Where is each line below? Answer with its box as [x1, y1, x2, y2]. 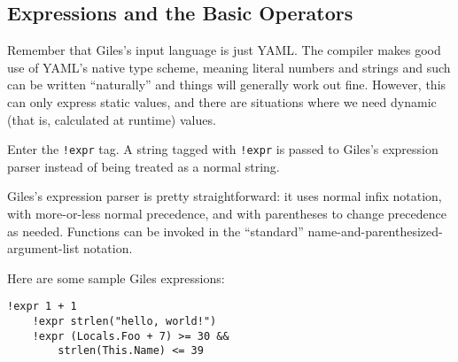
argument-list [7, 239, 80, 258]
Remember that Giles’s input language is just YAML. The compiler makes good [7, 41, 441, 59]
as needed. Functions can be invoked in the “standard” [7, 221, 304, 240]
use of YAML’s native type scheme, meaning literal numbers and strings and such [7, 58, 451, 76]
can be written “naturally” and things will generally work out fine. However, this [7, 75, 446, 94]
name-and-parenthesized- [307, 221, 443, 240]
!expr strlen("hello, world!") [32, 315, 217, 328]
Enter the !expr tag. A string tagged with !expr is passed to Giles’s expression [7, 140, 439, 158]
